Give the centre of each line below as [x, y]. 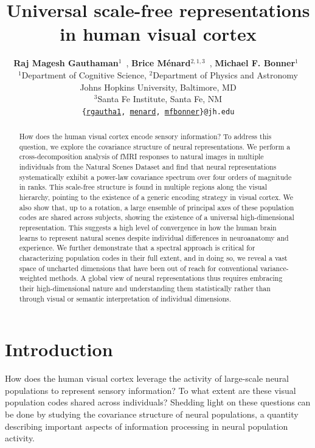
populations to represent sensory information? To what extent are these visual [151, 390]
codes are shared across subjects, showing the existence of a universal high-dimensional [157, 217]
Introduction [59, 349]
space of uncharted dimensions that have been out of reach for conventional [139, 268]
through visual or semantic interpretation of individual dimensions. [125, 298]
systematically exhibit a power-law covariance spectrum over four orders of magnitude [155, 177]
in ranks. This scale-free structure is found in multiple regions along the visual [143, 187]
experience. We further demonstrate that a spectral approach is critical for [137, 248]
